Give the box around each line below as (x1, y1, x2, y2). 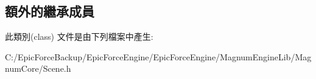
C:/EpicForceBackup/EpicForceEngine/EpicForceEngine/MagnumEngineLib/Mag (5, 50, 312, 63)
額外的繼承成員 (5, 2, 94, 21)
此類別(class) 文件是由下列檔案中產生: (5, 30, 153, 43)
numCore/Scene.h (5, 62, 71, 75)
